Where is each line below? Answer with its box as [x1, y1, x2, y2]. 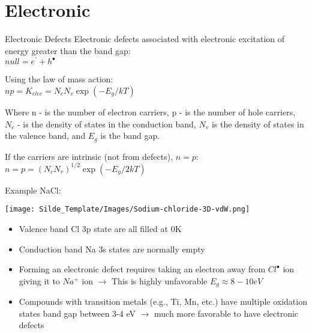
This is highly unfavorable [111, 274, 208, 287]
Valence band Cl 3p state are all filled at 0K [19, 222, 182, 234]
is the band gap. [100, 129, 160, 142]
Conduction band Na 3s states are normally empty [19, 242, 205, 255]
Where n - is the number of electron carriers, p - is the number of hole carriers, [5, 105, 296, 118]
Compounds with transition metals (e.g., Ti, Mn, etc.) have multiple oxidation [19, 295, 307, 308]
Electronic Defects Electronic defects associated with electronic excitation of [5, 32, 285, 45]
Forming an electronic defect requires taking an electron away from [19, 263, 266, 275]
